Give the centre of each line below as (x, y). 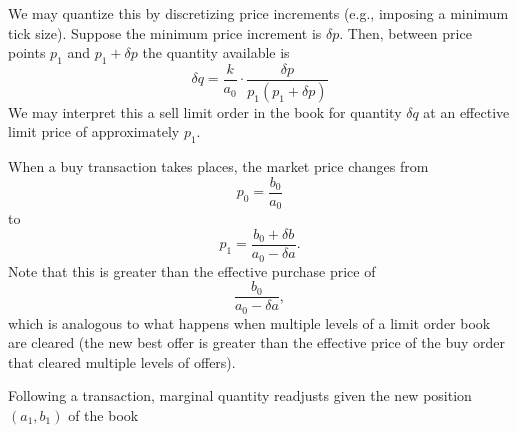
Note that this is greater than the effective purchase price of (192, 270)
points (27, 52)
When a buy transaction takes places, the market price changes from (218, 166)
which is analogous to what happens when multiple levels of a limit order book (249, 322)
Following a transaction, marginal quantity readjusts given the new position (240, 395)
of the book (103, 414)
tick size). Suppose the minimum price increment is (165, 32)
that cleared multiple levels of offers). (122, 361)
